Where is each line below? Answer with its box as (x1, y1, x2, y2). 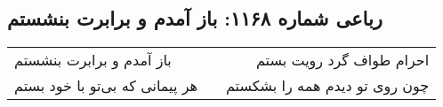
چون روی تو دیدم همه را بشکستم (225, 75, 430, 96)
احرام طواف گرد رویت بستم (255, 50, 430, 71)
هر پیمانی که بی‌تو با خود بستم (14, 75, 197, 96)
